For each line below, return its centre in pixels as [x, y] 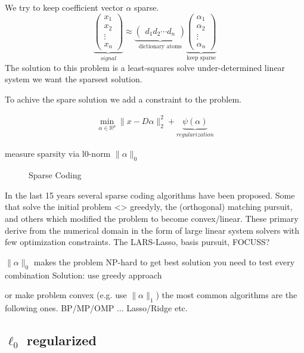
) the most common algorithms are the [227, 295]
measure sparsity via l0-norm [58, 154]
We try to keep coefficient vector [64, 7]
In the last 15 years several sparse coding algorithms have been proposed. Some [150, 195]
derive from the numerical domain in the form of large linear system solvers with [152, 230]
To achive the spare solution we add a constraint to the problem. [123, 99]
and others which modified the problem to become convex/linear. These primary [152, 218]
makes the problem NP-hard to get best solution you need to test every [164, 261]
